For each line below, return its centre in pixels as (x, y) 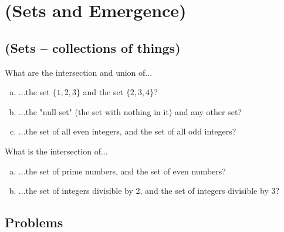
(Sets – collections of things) (93, 47)
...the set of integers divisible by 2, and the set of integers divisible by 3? (149, 191)
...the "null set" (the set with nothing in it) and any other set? (130, 111)
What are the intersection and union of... (79, 72)
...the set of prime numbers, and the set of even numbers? (122, 171)
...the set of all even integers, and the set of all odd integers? (127, 131)
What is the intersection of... (56, 151)
